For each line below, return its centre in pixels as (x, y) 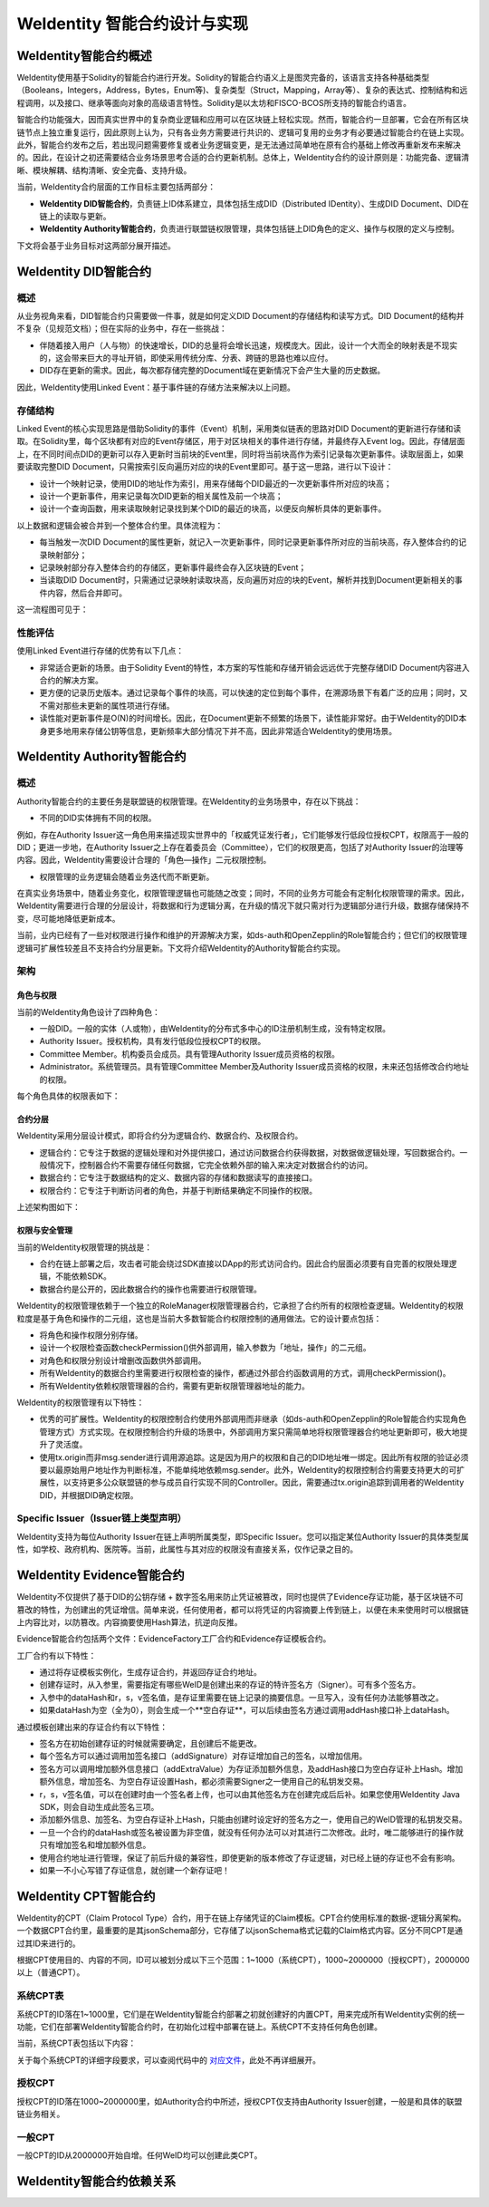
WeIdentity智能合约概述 (85, 56)
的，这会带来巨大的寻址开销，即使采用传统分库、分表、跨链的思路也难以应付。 (186, 358)
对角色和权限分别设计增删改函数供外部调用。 (123, 1360)
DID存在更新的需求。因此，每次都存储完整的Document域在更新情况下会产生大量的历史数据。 (212, 371)
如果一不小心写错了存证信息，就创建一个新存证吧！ (134, 1870)
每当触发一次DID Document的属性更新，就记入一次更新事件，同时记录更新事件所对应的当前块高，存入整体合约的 (249, 542)
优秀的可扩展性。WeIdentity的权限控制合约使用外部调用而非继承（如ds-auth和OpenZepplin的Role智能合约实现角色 (253, 1419)
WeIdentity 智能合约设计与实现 (133, 24)
